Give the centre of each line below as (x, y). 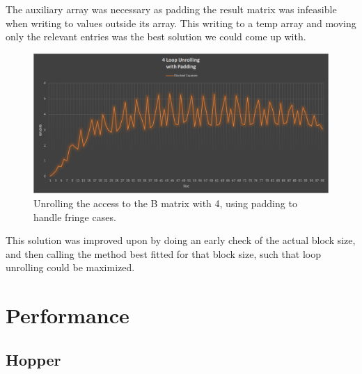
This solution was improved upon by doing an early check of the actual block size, (181, 240)
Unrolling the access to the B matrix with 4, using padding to (165, 203)
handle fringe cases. (75, 217)
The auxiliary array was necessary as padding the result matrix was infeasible (171, 9)
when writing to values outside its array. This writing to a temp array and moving (181, 23)
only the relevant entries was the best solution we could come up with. (156, 36)
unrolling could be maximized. (70, 267)
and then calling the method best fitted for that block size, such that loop (163, 253)
